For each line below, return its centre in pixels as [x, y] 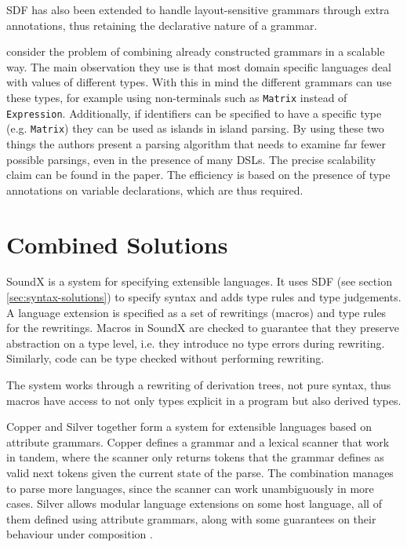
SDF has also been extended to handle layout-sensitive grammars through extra [198, 9]
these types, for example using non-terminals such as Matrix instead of [177, 97]
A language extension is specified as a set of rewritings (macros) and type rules [196, 312]
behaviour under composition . [80, 534]
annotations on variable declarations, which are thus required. [155, 190]
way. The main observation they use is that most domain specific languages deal [199, 66]
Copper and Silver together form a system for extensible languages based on [189, 427]
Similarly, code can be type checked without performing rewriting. [165, 358]
